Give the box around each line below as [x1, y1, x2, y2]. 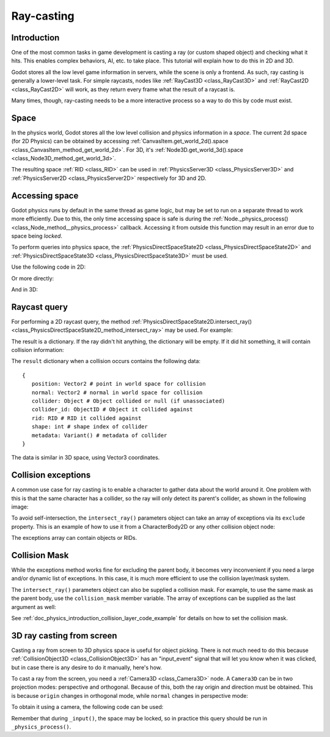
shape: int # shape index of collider [31, 423, 148, 430]
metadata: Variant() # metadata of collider [31, 432, 167, 439]
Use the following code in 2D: [11, 263, 86, 271]
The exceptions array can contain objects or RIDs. [11, 534, 137, 542]
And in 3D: [11, 285, 38, 293]
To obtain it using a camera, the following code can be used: [11, 703, 164, 711]
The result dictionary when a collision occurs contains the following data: [11, 357, 201, 365]
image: [11, 503, 29, 511]
